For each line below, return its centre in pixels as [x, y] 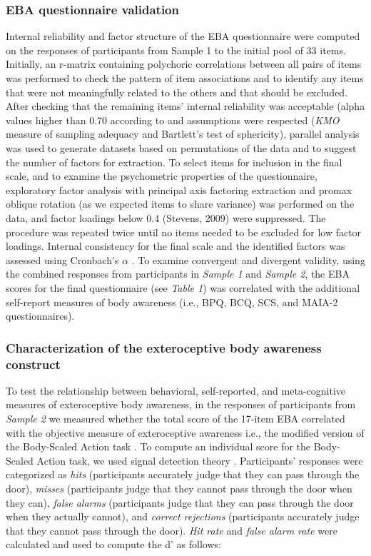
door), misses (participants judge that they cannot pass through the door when [179, 488]
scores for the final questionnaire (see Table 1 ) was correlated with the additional [183, 287]
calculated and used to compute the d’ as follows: [113, 544]
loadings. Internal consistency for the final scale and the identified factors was [176, 246]
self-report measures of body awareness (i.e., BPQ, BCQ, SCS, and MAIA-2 [172, 302]
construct [33, 364]
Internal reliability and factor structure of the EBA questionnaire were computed [183, 36]
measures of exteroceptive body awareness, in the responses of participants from [181, 404]
